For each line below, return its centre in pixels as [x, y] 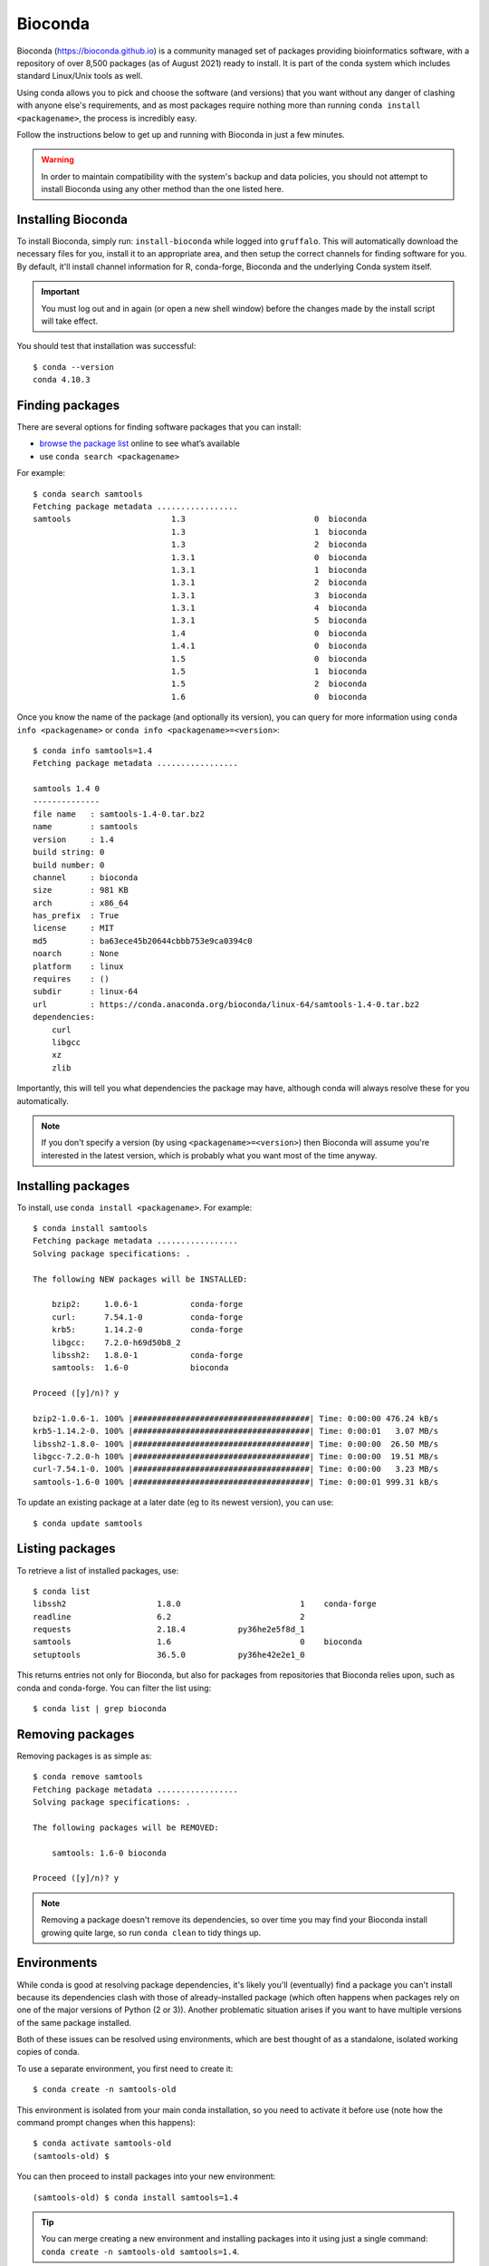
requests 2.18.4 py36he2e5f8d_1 [169, 1630]
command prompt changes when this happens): [106, 2123]
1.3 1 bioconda [269, 532]
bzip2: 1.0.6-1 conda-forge [147, 1304]
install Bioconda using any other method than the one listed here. [163, 189]
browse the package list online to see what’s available [139, 443]
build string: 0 [69, 852]
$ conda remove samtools [88, 1777]
